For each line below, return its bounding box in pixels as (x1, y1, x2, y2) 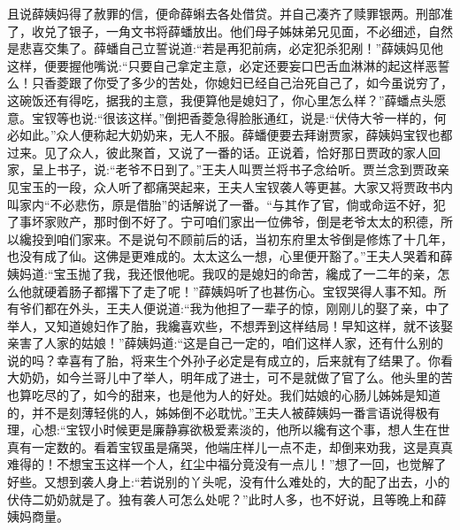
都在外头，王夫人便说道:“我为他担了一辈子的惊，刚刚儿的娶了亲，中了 (43, 299, 450, 318)
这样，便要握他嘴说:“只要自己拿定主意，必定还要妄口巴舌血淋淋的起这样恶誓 (7, 56, 450, 74)
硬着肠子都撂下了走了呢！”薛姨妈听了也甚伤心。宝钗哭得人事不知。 (43, 281, 434, 300)
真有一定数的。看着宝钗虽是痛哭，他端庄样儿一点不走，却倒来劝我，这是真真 (7, 437, 453, 456)
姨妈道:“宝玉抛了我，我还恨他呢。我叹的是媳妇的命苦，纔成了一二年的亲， (7, 264, 438, 282)
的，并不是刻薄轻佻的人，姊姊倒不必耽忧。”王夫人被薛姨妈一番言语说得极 (7, 403, 428, 421)
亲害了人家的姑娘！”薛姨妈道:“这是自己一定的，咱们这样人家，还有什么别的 (7, 334, 444, 352)
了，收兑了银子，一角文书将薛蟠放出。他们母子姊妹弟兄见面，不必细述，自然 (7, 21, 453, 40)
